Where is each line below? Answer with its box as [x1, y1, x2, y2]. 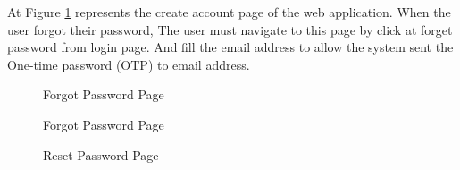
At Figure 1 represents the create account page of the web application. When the [7, 3, 451, 21]
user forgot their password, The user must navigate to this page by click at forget [7, 20, 453, 38]
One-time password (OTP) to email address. [7, 55, 250, 73]
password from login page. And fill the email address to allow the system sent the [7, 38, 454, 56]
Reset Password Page [43, 145, 159, 164]
